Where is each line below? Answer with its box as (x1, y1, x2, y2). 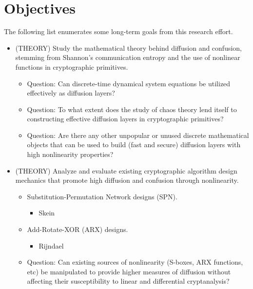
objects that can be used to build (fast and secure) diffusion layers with (27, 139, 241, 150)
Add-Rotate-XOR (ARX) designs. (27, 224, 128, 234)
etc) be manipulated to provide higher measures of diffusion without (27, 266, 231, 276)
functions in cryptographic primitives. (15, 61, 128, 72)
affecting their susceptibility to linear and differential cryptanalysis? (27, 276, 230, 286)
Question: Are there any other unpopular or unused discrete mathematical (27, 130, 249, 140)
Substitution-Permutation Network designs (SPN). (27, 191, 177, 201)
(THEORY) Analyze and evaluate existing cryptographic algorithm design (15, 165, 237, 175)
